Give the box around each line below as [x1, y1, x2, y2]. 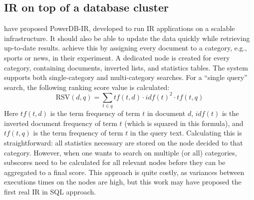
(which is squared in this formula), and [124, 117, 244, 128]
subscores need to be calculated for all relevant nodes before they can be [4, 157, 226, 167]
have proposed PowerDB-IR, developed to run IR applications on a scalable [4, 23, 235, 33]
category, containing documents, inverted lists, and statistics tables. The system [4, 62, 248, 72]
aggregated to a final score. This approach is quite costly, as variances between [4, 166, 245, 177]
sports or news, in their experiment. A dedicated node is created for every [4, 52, 230, 62]
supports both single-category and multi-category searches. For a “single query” [4, 72, 248, 82]
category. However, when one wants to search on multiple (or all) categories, [4, 147, 237, 157]
